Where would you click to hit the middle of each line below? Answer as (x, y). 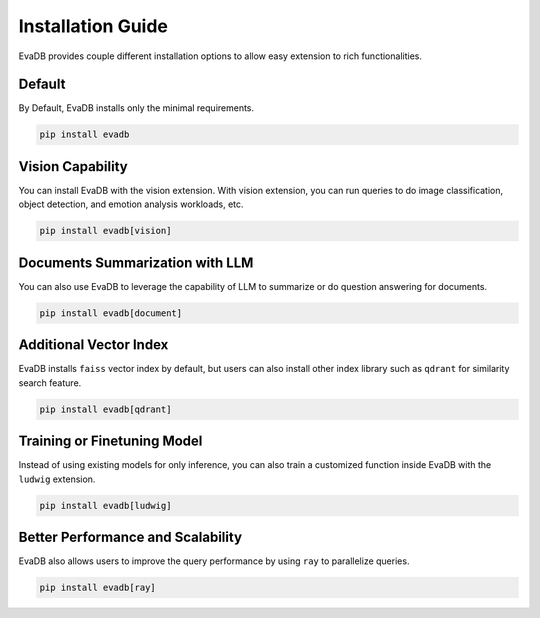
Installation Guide (93, 26)
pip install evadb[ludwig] (105, 505)
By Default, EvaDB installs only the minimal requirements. (136, 108)
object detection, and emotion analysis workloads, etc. (131, 204)
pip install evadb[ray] (98, 588)
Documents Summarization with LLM (136, 262)
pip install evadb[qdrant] (105, 409)
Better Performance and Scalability (130, 536)
